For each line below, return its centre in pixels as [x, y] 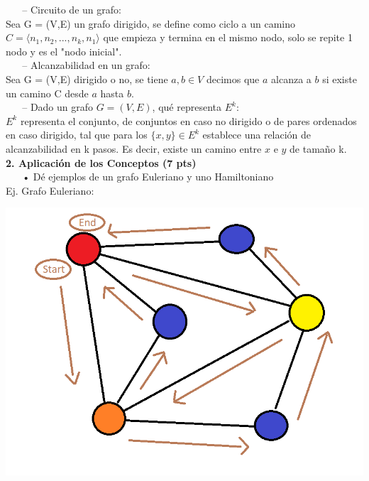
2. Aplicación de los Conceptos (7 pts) [101, 162]
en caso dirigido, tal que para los [77, 135]
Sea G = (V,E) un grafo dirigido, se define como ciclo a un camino [151, 23]
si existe [340, 79]
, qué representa [187, 107]
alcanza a [291, 79]
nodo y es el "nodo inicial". [64, 51]
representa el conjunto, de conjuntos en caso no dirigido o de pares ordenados [188, 120]
